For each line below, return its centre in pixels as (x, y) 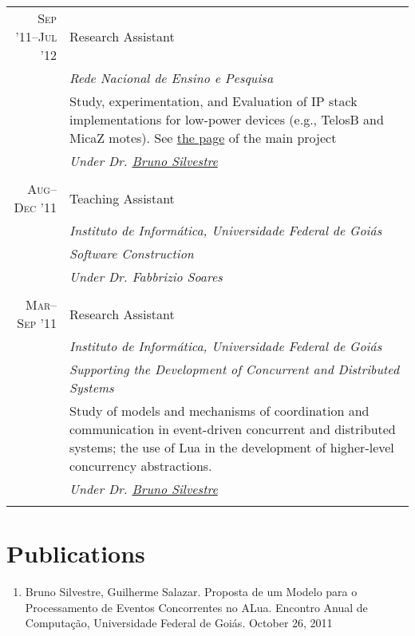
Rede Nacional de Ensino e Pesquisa (172, 78)
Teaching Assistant (122, 198)
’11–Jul (36, 36)
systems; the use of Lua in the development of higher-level (232, 447)
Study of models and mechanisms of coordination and (219, 411)
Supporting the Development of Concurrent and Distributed (235, 369)
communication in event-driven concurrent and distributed (233, 429)
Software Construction (132, 253)
